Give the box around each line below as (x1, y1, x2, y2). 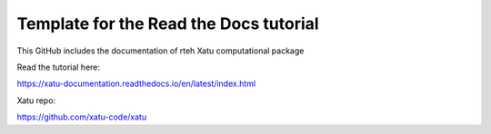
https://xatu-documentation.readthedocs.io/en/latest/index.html (16, 78, 256, 90)
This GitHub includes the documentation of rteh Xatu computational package (16, 45, 305, 56)
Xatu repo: (16, 95, 56, 106)
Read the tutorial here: (16, 62, 100, 72)
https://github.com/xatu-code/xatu (16, 111, 147, 122)
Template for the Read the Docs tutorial (16, 14, 319, 33)
